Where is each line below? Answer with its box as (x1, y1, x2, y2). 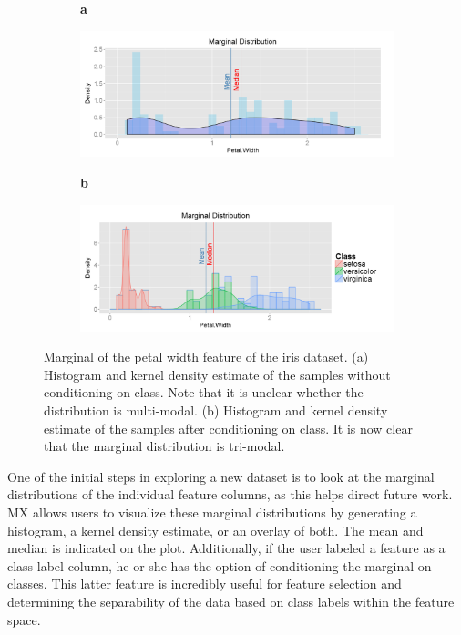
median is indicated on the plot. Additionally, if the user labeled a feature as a (7, 538, 446, 558)
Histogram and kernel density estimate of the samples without (44, 364, 391, 384)
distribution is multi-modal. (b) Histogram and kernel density (44, 400, 388, 419)
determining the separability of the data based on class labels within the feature (7, 591, 455, 610)
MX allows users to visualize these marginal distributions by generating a (7, 502, 417, 521)
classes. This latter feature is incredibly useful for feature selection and (7, 574, 402, 593)
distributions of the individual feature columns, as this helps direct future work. (7, 485, 453, 504)
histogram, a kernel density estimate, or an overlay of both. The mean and (7, 520, 424, 539)
